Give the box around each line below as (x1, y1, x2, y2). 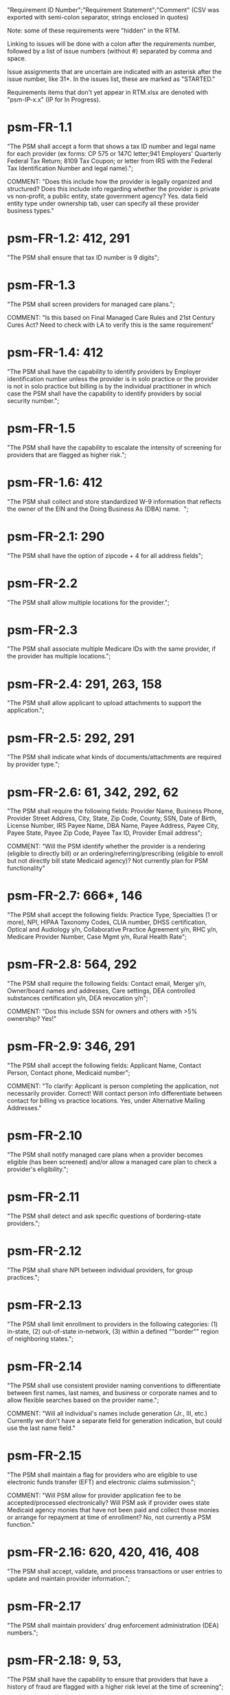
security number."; (7, 396, 60, 404)
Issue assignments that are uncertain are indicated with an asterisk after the (7, 68, 222, 76)
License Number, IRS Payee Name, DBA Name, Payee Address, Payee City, (7, 822, 220, 830)
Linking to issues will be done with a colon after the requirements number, (7, 40, 216, 47)
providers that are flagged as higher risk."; (7, 450, 127, 459)
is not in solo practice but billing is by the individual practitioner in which (7, 382, 211, 390)
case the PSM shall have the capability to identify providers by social (7, 389, 202, 397)
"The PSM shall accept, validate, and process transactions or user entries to (7, 1567, 222, 1575)
